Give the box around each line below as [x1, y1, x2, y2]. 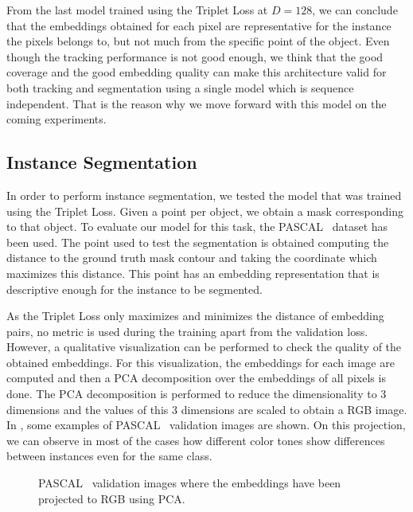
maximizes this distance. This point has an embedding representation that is [6, 264, 380, 281]
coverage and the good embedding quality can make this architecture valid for [6, 64, 387, 80]
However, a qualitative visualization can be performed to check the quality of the [6, 338, 402, 355]
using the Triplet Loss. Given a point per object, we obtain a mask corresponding [6, 202, 404, 219]
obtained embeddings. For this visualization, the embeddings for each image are [6, 354, 395, 370]
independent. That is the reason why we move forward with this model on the [6, 95, 387, 111]
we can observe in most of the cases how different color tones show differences [6, 432, 385, 448]
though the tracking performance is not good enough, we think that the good [6, 48, 384, 64]
